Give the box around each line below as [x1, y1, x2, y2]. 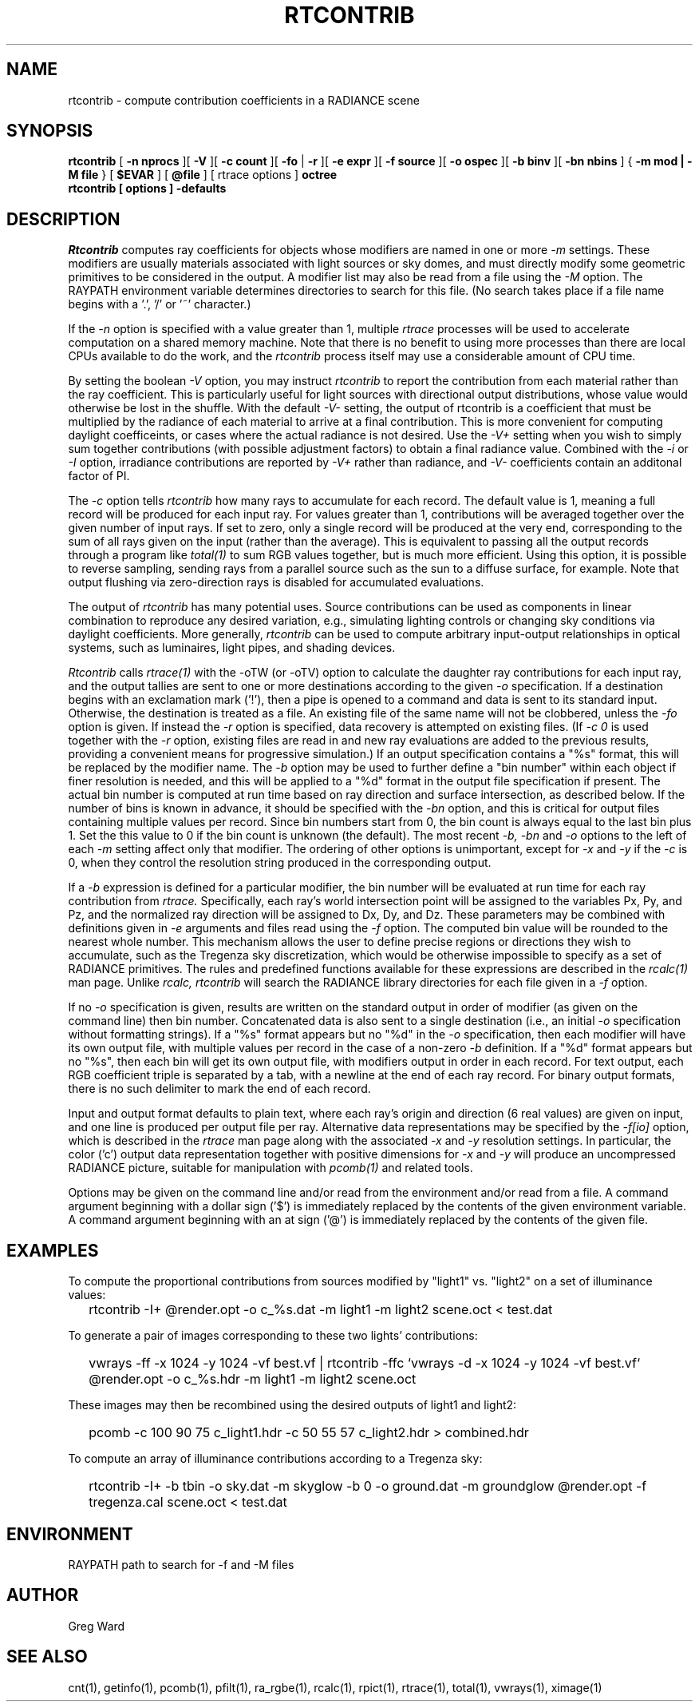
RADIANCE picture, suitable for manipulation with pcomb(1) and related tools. [68, 1161, 473, 1175]
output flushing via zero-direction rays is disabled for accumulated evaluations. [68, 575, 484, 590]
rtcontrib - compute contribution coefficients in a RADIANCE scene [68, 93, 420, 107]
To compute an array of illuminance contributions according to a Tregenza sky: [68, 1452, 483, 1466]
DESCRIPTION [6, 209, 120, 229]
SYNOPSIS [6, 121, 93, 141]
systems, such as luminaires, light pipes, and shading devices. [68, 641, 396, 655]
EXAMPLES [6, 1240, 99, 1261]
